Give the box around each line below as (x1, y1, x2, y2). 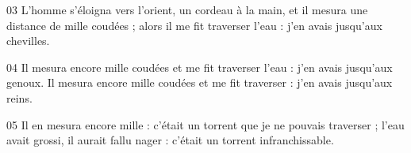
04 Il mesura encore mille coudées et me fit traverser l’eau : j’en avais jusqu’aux (6, 58, 393, 75)
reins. (6, 89, 33, 106)
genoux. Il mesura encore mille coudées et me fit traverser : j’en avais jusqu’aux (6, 74, 393, 91)
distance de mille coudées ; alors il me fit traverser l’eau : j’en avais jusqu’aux (6, 17, 382, 33)
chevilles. (6, 32, 50, 49)
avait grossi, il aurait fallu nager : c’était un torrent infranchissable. (6, 132, 334, 148)
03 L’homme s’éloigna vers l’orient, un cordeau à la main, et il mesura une (6, 2, 368, 17)
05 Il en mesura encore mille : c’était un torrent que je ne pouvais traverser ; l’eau (6, 116, 405, 132)
